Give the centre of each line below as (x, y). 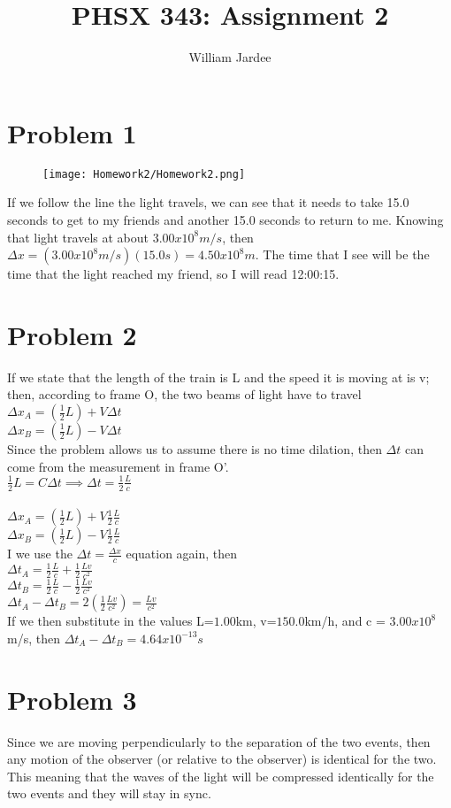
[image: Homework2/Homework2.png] (144, 174)
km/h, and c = (345, 621)
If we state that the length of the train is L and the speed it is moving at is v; (218, 377)
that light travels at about (78, 237)
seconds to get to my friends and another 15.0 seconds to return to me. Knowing (225, 219)
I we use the (40, 554)
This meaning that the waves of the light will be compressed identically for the (221, 776)
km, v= (256, 621)
